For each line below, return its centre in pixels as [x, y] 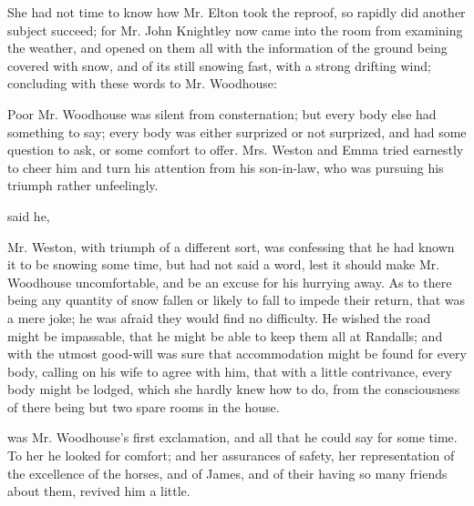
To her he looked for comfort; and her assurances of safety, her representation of [231, 455]
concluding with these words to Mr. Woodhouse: [142, 83]
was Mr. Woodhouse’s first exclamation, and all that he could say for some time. [232, 437]
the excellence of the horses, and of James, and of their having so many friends [227, 473]
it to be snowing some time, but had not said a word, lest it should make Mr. [224, 264]
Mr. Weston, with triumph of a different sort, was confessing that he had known [231, 246]
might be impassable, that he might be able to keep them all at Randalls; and [225, 335]
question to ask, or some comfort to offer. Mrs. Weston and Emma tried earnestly [236, 150]
